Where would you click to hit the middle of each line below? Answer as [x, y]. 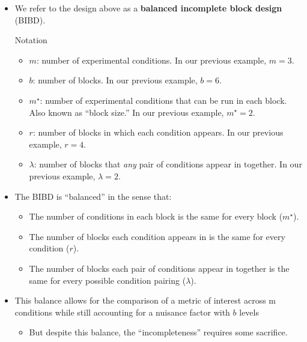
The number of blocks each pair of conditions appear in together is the [159, 268]
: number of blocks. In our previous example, [115, 80]
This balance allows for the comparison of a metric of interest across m [145, 300]
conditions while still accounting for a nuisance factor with [122, 312]
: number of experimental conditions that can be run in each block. [163, 100]
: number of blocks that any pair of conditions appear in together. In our [168, 164]
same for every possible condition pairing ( [108, 280]
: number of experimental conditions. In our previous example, [151, 60]
